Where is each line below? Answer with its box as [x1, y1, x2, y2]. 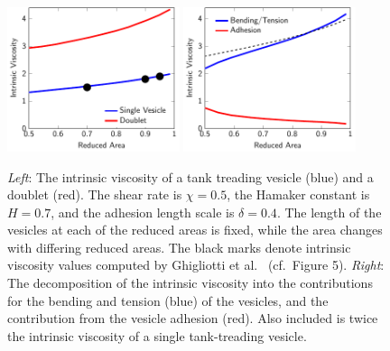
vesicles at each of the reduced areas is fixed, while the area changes [7, 220, 383, 239]
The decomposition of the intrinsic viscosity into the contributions [7, 273, 373, 292]
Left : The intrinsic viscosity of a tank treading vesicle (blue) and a [7, 167, 374, 186]
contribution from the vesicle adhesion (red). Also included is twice [7, 309, 378, 328]
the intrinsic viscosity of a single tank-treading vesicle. [7, 326, 307, 345]
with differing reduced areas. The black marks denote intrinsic [7, 237, 351, 256]
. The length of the [276, 202, 382, 221]
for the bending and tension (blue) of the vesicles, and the [7, 291, 329, 309]
